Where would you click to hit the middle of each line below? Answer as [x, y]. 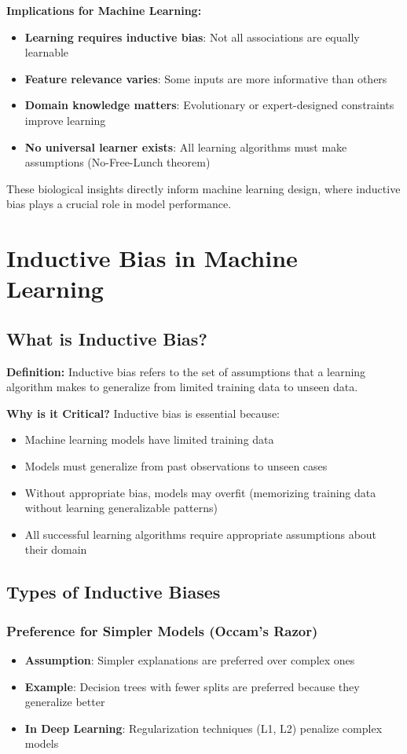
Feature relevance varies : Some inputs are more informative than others [206, 78]
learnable [47, 52]
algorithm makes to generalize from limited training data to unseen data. [182, 387]
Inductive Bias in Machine [152, 258]
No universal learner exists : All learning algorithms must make [186, 146]
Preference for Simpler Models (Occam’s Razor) [162, 630]
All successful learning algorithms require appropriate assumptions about [201, 534]
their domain [56, 549]
